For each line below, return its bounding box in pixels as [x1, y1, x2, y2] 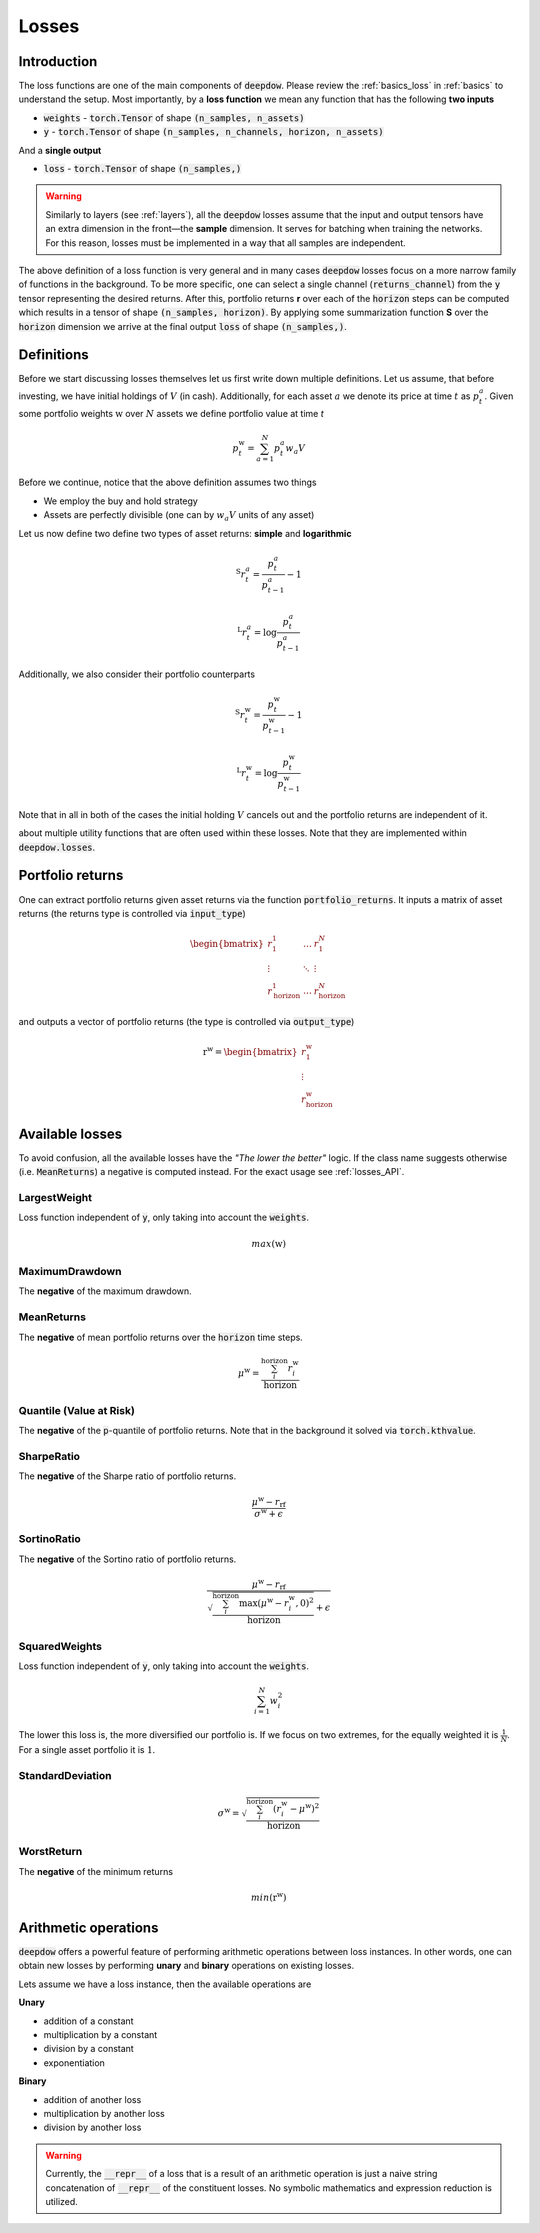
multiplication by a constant [43, 2029, 158, 2041]
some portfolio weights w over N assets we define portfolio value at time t [18, 408, 324, 420]
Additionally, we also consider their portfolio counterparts [18, 668, 255, 680]
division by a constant [43, 2043, 134, 2055]
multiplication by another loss [43, 2107, 165, 2119]
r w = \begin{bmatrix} [202, 1045, 298, 1058]
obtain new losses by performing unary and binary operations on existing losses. [18, 1960, 355, 1972]
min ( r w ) [250, 1890, 287, 1903]
